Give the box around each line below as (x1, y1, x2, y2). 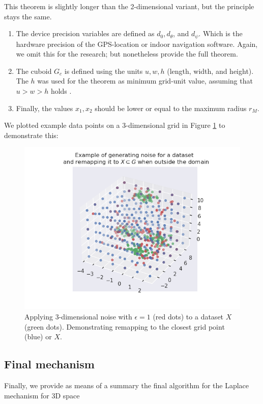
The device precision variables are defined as (16, 28, 155, 39)
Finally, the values (16, 102, 73, 113)
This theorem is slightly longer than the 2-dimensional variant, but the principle (4, 1, 254, 11)
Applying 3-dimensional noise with (24, 311, 132, 321)
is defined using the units (64, 65, 143, 76)
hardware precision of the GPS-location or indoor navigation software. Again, (16, 38, 258, 49)
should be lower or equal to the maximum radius (95, 102, 247, 113)
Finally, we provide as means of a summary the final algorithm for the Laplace (4, 380, 249, 390)
